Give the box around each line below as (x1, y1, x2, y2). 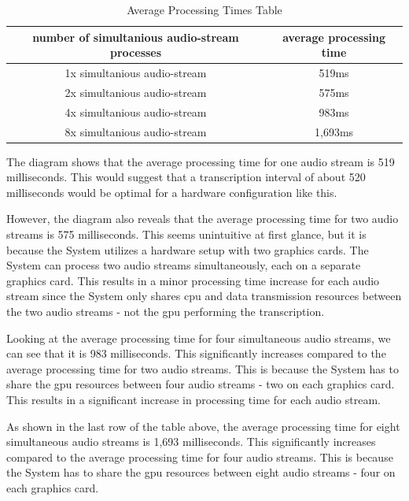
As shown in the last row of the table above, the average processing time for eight (6, 417, 400, 434)
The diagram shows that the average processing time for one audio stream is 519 (6, 153, 395, 169)
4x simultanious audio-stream (64, 103, 207, 120)
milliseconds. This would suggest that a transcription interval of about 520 (6, 169, 366, 185)
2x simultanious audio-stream (64, 83, 207, 100)
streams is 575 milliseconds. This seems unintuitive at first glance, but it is (6, 226, 367, 243)
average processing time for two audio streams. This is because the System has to (6, 360, 399, 377)
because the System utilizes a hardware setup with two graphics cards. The (6, 241, 369, 258)
